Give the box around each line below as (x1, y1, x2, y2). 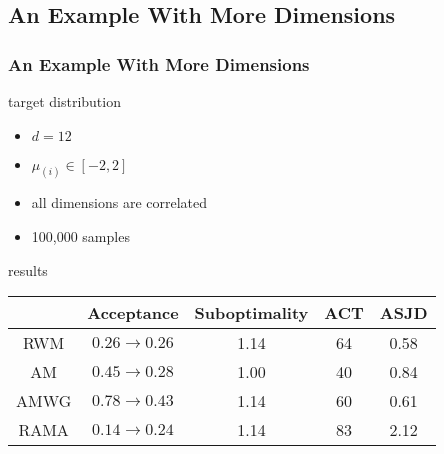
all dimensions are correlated (31, 192, 208, 213)
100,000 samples (31, 226, 130, 247)
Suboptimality (194, 301, 309, 325)
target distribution (8, 91, 121, 111)
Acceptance (87, 301, 179, 325)
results (8, 259, 48, 280)
